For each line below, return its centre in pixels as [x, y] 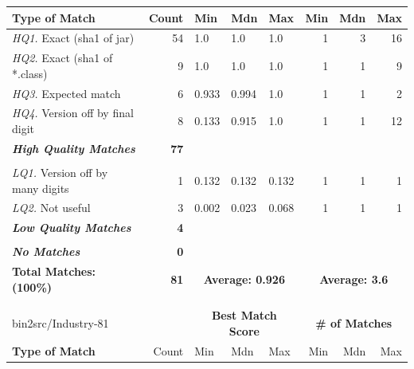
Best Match [244, 315]
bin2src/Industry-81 [61, 322]
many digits [41, 188]
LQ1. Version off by [60, 172]
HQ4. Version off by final [73, 113]
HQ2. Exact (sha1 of [62, 58]
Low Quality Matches [72, 228]
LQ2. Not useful [51, 208]
